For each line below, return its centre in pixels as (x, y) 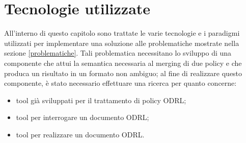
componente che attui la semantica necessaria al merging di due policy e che (123, 63)
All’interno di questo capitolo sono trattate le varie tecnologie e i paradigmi (122, 33)
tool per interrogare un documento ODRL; (83, 117)
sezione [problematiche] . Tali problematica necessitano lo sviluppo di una (118, 53)
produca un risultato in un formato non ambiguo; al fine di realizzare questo (123, 73)
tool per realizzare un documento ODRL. (80, 134)
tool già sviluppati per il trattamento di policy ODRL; (101, 100)
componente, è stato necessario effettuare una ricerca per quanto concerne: (120, 83)
